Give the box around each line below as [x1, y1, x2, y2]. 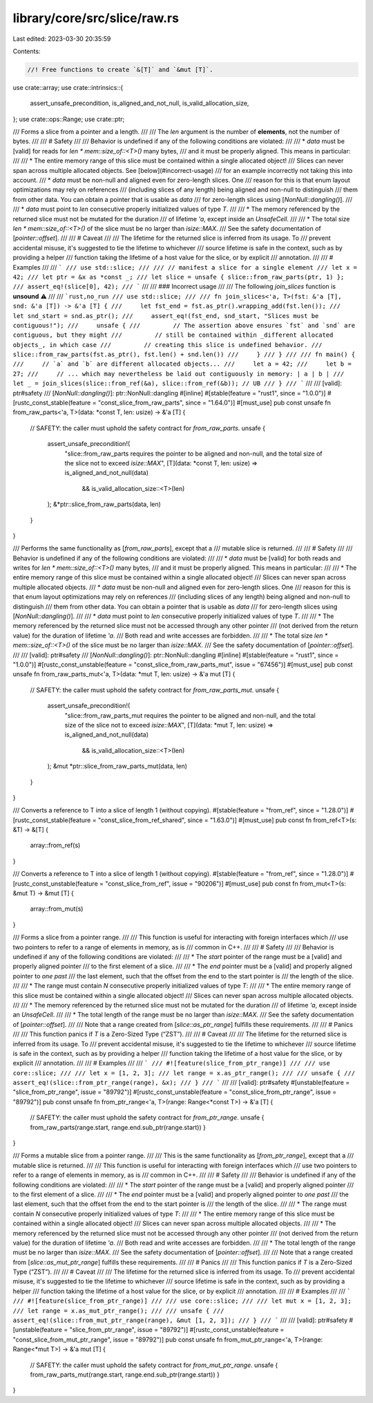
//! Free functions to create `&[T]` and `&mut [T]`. [27, 66, 213, 73]
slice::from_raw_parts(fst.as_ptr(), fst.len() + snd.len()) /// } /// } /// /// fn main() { [12, 351, 356, 359]
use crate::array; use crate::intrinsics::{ [12, 83, 124, 91]
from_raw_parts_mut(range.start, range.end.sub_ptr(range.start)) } [30, 1371, 220, 1379]
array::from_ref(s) [30, 841, 81, 850]
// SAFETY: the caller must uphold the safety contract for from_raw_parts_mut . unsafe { [30, 685, 280, 694]
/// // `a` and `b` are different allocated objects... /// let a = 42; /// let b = [12, 360, 352, 368]
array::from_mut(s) [30, 904, 84, 913]
